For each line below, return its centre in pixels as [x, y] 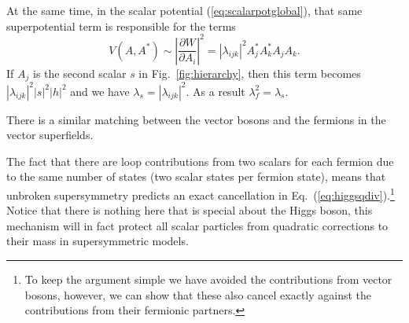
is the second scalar [79, 73]
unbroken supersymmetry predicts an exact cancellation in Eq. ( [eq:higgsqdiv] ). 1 [201, 194]
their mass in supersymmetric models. [98, 241]
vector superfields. [50, 135]
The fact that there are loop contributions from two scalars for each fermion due [200, 161]
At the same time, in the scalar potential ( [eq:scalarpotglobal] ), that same [184, 10]
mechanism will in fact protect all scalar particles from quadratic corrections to [197, 225]
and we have [100, 91]
